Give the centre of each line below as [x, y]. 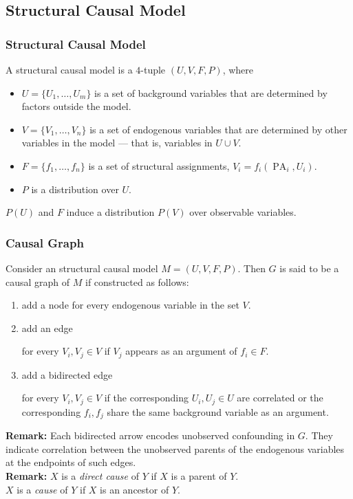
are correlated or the [280, 398]
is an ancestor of [135, 489]
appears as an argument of [181, 351]
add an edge [47, 328]
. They [319, 435]
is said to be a [309, 268]
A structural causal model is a [69, 69]
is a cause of [42, 489]
